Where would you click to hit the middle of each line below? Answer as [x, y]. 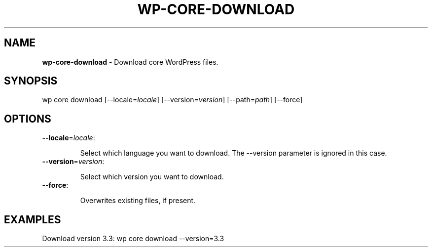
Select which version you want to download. [152, 177]
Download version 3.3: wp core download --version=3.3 [133, 239]
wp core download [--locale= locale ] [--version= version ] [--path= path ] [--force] [172, 100]
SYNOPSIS [31, 81]
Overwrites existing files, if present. [138, 201]
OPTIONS [28, 119]
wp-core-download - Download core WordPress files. [130, 62]
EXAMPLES [33, 219]
